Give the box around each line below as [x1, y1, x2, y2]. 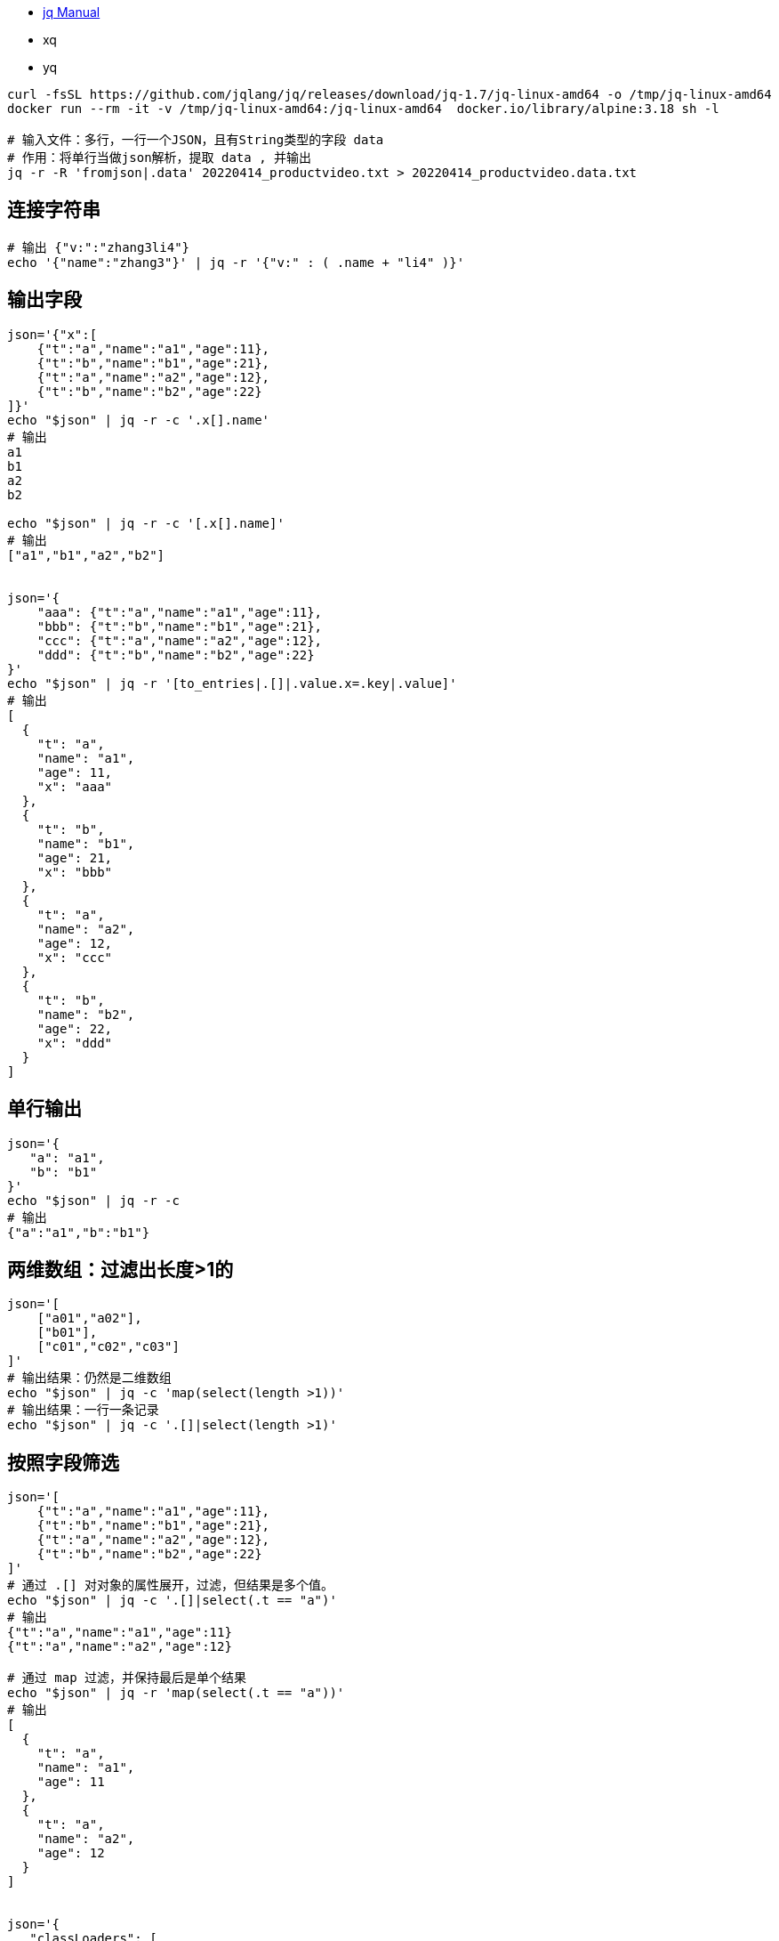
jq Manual [43, 4, 100, 20]
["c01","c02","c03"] [36, 1339, 180, 1355]
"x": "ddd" [36, 1035, 113, 1050]
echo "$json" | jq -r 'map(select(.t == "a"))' [7, 1686, 345, 1701]
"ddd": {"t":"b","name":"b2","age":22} [36, 647, 315, 662]
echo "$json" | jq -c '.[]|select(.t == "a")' [7, 1593, 337, 1608]
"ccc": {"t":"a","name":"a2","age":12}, [36, 633, 323, 648]
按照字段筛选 [7, 1451, 119, 1474]
